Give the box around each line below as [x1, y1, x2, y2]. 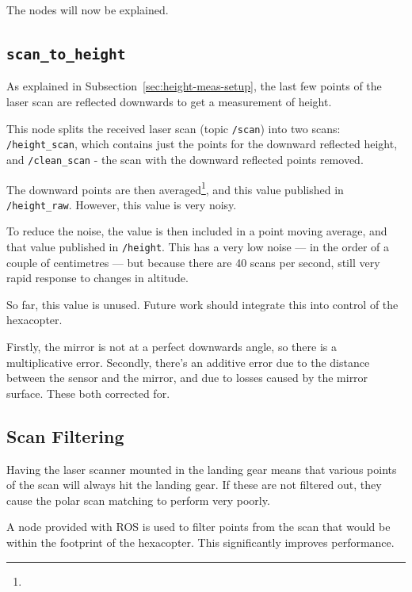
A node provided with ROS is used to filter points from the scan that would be [6, 518, 391, 535]
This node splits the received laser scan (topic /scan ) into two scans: [6, 120, 341, 136]
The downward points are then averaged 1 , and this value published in [6, 178, 344, 197]
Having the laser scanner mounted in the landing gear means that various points [6, 460, 397, 477]
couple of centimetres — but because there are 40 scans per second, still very [6, 254, 380, 270]
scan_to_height [6, 45, 126, 63]
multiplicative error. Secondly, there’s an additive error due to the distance [6, 353, 370, 370]
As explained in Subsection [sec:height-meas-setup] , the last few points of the [6, 78, 382, 94]
